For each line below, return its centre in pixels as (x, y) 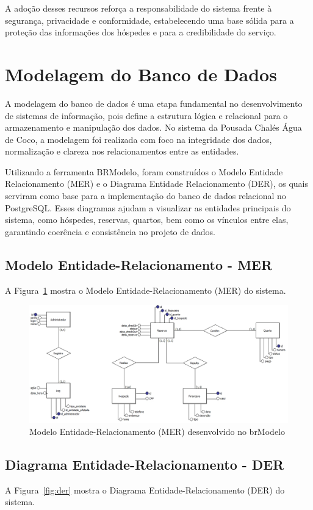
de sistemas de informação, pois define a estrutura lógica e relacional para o (146, 115)
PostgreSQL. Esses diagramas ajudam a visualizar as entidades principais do (148, 207)
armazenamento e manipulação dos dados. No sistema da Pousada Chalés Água (153, 127)
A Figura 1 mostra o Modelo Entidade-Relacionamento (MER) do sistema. (146, 290)
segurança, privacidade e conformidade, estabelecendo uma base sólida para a (149, 20)
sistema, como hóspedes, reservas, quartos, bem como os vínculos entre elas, (147, 220)
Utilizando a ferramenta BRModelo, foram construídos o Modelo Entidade (144, 171)
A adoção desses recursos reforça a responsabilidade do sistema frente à (139, 8)
